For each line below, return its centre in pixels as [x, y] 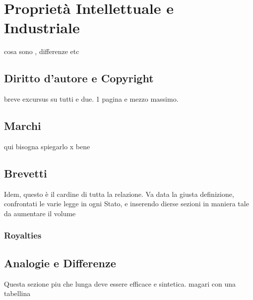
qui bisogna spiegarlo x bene [47, 146]
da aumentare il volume [40, 213]
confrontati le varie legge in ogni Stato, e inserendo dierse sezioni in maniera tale [126, 204]
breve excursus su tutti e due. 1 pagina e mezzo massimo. [91, 99]
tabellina [17, 293]
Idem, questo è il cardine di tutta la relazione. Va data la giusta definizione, [119, 194]
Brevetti [26, 173]
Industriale [42, 28]
